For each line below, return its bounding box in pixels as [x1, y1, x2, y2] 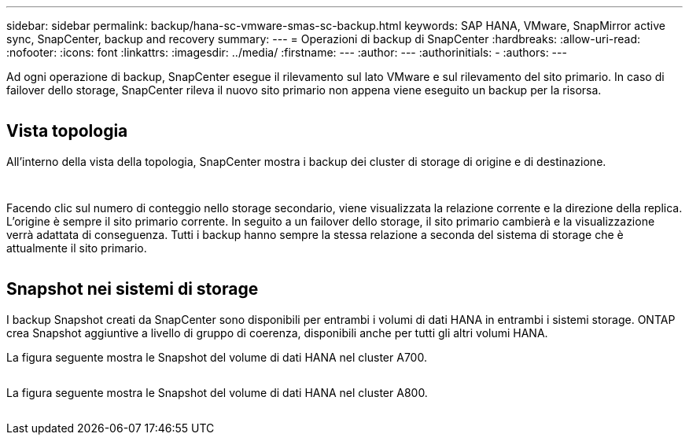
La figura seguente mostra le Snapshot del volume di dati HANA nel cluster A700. [6, 350, 427, 364]
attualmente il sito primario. [6, 241, 147, 255]
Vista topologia [6, 121, 128, 141]
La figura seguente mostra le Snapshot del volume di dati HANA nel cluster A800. [6, 385, 428, 399]
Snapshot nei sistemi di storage [6, 279, 259, 300]
